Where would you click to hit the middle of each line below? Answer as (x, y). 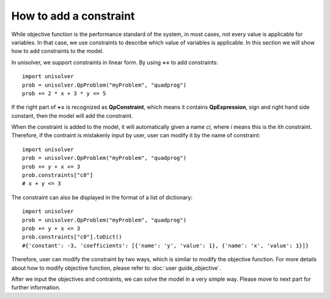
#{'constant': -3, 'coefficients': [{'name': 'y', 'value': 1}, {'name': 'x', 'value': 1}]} (166, 245)
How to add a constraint (73, 16)
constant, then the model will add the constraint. (72, 115)
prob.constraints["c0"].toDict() (72, 237)
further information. (36, 287)
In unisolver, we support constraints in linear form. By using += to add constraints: (115, 62)
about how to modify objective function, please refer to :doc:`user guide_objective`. (116, 268)
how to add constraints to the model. (57, 51)
